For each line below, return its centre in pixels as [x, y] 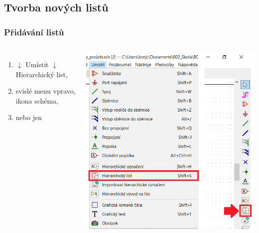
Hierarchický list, [42, 74]
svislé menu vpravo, [46, 91]
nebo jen [29, 117]
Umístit [37, 64]
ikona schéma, [37, 100]
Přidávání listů [34, 32]
